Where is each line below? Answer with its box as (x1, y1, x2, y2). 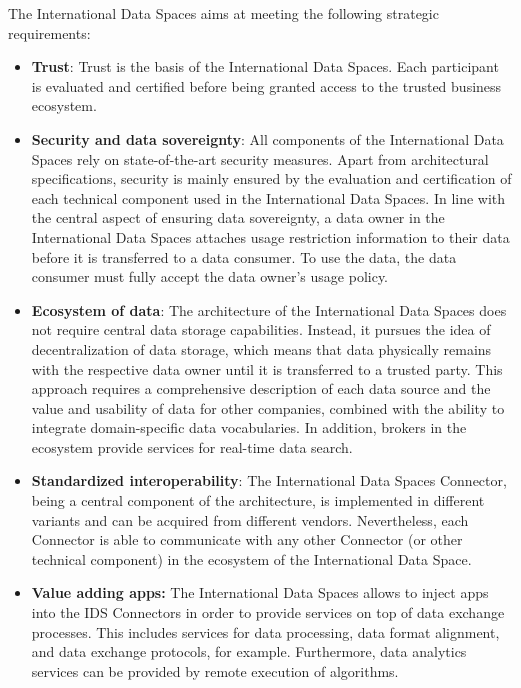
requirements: (8, 22, 91, 43)
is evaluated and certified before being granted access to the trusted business (31, 75, 502, 96)
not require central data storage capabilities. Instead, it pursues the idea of (31, 319, 491, 340)
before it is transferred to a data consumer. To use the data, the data (31, 246, 457, 267)
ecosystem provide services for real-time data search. (31, 436, 353, 457)
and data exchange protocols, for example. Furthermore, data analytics (31, 641, 467, 662)
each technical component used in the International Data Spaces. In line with (31, 187, 506, 208)
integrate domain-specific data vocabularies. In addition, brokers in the (31, 417, 467, 438)
